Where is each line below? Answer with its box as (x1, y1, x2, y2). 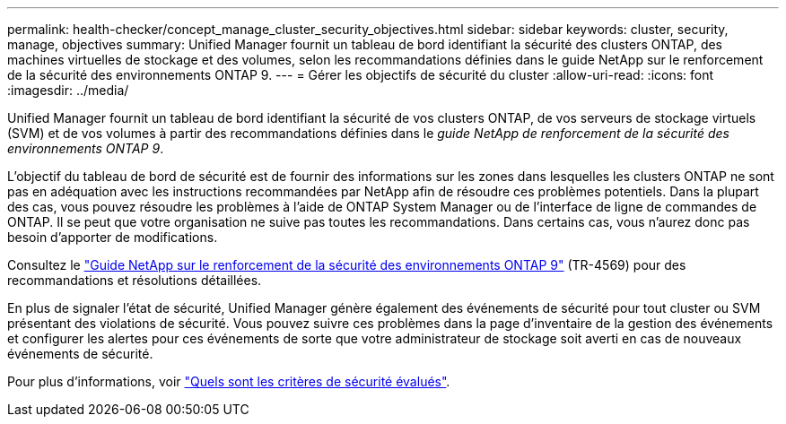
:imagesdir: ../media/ (7, 82, 129, 98)
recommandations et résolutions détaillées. (7, 273, 262, 288)
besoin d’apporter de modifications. (7, 229, 218, 245)
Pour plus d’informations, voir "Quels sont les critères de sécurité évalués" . (7, 374, 450, 389)
